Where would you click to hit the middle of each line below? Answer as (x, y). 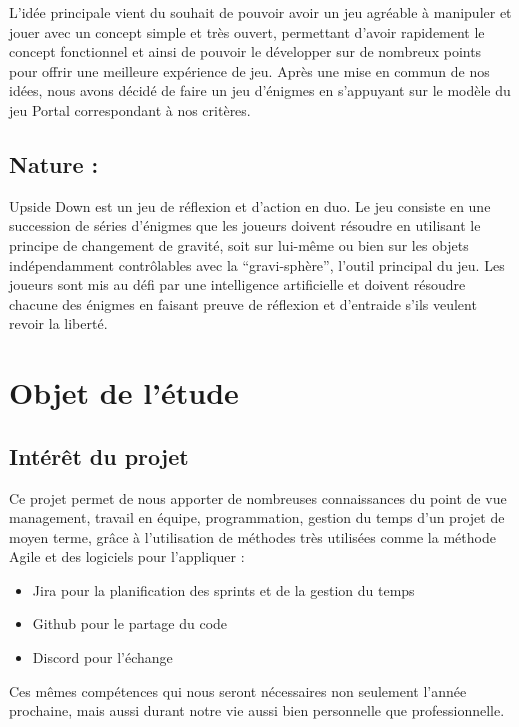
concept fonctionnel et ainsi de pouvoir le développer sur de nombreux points (245, 51)
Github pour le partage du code (130, 623)
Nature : (54, 163)
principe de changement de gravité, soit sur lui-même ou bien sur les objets (239, 244)
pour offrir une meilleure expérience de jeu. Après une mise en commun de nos (249, 70)
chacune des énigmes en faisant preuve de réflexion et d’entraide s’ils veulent (243, 303)
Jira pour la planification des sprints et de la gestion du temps (223, 589)
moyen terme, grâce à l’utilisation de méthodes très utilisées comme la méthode (252, 536)
